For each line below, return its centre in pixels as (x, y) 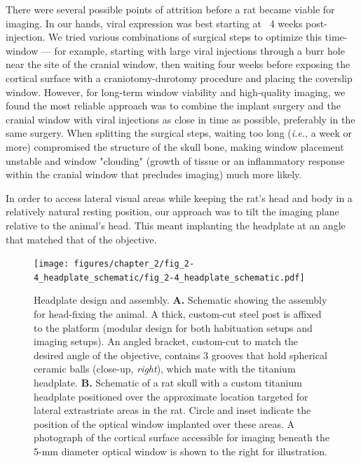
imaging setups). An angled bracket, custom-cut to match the (166, 341)
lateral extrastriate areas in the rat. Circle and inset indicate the (172, 410)
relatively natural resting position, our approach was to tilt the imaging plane (172, 212)
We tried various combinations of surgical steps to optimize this (185, 37)
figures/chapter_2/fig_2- (134, 264)
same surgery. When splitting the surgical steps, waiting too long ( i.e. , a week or (179, 133)
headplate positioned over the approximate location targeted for (171, 396)
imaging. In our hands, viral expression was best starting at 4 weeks (154, 23)
